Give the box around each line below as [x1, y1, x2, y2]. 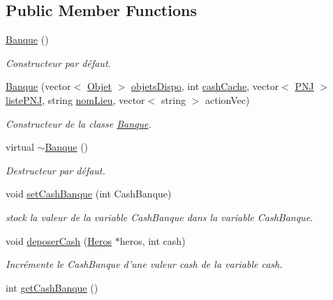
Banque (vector [6, 79, 71, 93]
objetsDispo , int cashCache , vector [131, 79, 279, 93]
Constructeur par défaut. [6, 55, 111, 70]
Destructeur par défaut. [6, 163, 105, 177]
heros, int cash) [119, 233, 186, 248]
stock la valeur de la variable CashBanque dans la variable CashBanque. [6, 209, 313, 224]
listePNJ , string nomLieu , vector [6, 92, 145, 107]
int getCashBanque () [6, 280, 98, 294]
